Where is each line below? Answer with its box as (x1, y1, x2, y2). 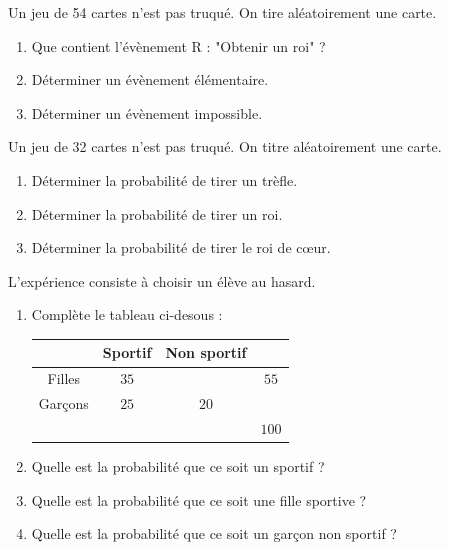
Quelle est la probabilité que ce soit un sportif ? (31, 456, 325, 477)
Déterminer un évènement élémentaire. (31, 69, 269, 90)
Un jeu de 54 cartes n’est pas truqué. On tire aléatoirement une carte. (8, 2, 437, 22)
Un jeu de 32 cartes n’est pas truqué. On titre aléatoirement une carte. (8, 136, 442, 157)
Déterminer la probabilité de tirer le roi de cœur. (31, 237, 331, 258)
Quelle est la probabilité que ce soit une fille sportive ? (31, 489, 367, 510)
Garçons (38, 393, 89, 414)
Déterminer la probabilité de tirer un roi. (31, 203, 283, 224)
